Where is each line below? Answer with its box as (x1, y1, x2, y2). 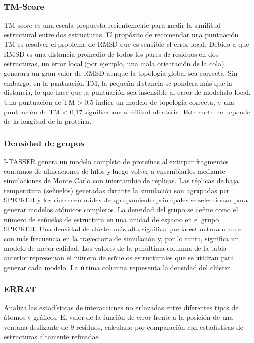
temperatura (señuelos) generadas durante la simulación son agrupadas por (4, 185, 230, 195)
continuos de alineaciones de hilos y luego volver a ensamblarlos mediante (4, 166, 225, 176)
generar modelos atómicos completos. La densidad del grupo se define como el (4, 204, 238, 214)
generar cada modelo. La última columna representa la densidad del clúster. (4, 262, 232, 272)
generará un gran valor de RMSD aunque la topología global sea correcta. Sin (4, 68, 238, 78)
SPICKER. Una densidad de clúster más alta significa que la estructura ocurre (4, 224, 241, 234)
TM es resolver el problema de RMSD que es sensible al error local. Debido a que (4, 39, 249, 49)
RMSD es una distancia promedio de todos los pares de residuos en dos (4, 49, 219, 58)
